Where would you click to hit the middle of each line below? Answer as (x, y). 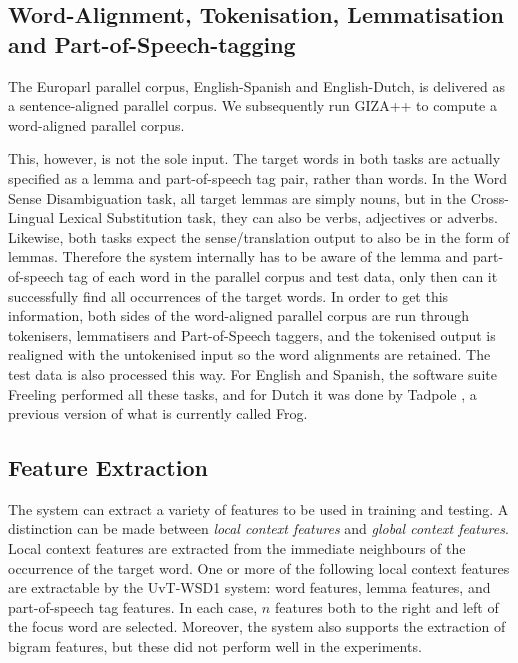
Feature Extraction (108, 467)
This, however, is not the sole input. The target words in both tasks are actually (254, 158)
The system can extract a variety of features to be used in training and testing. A (258, 508)
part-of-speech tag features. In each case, (133, 606)
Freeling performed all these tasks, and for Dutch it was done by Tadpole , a (242, 393)
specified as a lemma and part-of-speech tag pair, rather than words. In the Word (258, 177)
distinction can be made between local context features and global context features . (258, 528)
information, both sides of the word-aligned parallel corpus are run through (239, 315)
